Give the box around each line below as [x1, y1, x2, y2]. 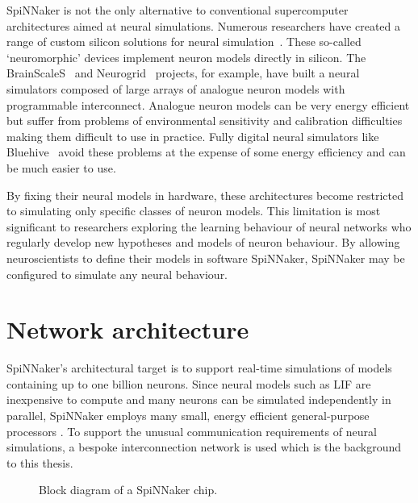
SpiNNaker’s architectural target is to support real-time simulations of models [6, 360, 392, 376]
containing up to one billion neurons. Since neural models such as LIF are [6, 375, 371, 392]
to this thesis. [6, 454, 73, 471]
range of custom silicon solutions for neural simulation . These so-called [6, 33, 362, 50]
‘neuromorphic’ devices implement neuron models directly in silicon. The [6, 48, 366, 65]
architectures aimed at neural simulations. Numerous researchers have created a [6, 17, 400, 34]
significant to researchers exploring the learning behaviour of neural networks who [6, 218, 412, 235]
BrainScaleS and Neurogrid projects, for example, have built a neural [6, 64, 360, 81]
